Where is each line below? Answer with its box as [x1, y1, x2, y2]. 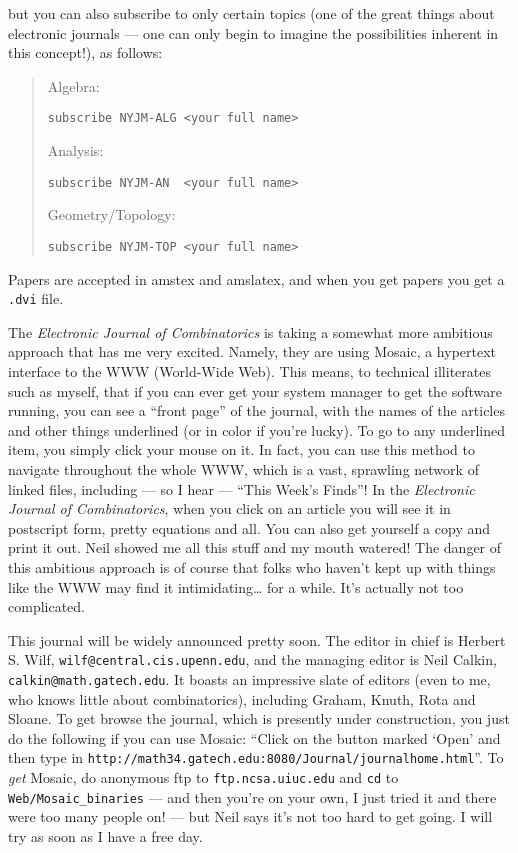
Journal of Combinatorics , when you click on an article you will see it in [8, 498, 451, 519]
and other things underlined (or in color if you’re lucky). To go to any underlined [8, 419, 505, 440]
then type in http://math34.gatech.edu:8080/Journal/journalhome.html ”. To [8, 747, 504, 768]
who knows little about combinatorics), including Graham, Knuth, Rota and [8, 688, 476, 709]
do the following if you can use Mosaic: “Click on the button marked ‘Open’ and [8, 727, 501, 748]
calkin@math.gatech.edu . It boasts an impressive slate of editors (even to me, [8, 668, 491, 689]
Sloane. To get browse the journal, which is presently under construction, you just [8, 708, 510, 729]
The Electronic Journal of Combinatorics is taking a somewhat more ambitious [8, 321, 493, 342]
